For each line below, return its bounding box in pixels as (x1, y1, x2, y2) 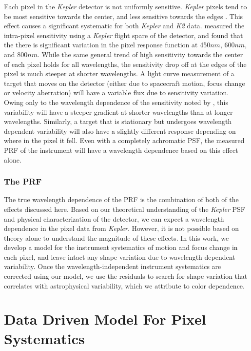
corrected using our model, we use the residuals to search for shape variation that (4, 271, 248, 281)
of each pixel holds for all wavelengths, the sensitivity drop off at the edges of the (4, 59, 247, 69)
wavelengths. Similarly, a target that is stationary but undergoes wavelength (4, 116, 232, 126)
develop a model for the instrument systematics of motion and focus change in (4, 242, 238, 252)
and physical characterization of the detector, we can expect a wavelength (4, 213, 224, 224)
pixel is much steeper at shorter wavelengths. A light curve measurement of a (4, 68, 234, 79)
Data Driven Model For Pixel (4, 309, 206, 329)
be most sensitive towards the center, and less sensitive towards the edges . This (4, 11, 243, 21)
